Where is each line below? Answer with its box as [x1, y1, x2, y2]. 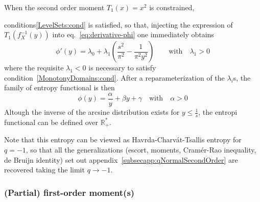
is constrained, [149, 2, 195, 12]
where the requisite [4, 62, 64, 73]
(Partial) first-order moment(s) [4, 186, 135, 198]
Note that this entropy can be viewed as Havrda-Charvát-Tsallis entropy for [4, 134, 242, 145]
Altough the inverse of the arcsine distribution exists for [4, 107, 180, 117]
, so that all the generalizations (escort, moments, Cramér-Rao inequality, [26, 144, 256, 155]
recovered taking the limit [4, 164, 85, 175]
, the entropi [198, 107, 238, 117]
